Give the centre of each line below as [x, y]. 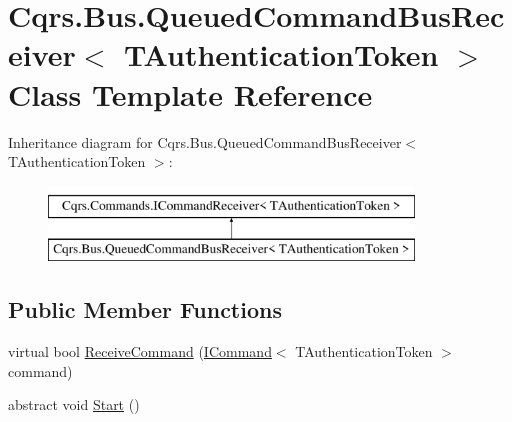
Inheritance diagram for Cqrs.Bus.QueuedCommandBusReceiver [205, 141]
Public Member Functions [145, 309]
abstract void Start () [74, 404]
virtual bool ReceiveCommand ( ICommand [140, 351]
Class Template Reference [190, 93]
